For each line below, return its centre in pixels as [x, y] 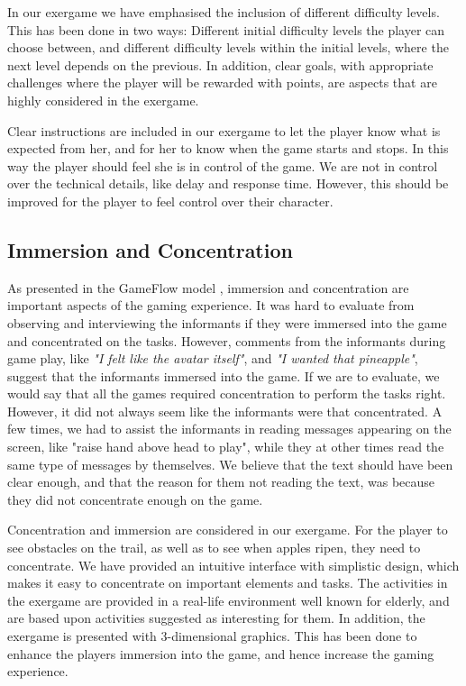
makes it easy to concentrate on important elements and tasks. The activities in [228, 583]
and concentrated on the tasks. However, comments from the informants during [227, 340]
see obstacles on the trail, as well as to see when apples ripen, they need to [214, 548]
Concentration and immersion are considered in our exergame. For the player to [228, 530]
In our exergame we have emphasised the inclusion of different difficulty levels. [224, 12]
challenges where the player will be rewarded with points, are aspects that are [222, 82]
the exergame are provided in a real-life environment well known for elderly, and [228, 600]
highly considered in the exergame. [103, 100]
